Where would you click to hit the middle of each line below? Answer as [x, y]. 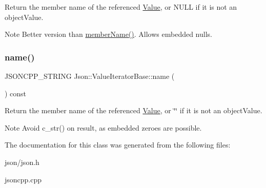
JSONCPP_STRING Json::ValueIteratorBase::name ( [90, 76]
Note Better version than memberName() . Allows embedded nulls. [108, 34]
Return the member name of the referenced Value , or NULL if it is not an [121, 7]
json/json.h [22, 162]
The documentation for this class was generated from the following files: [118, 145]
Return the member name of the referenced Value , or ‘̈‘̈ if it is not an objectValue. [134, 110]
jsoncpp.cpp [23, 179]
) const [16, 93]
